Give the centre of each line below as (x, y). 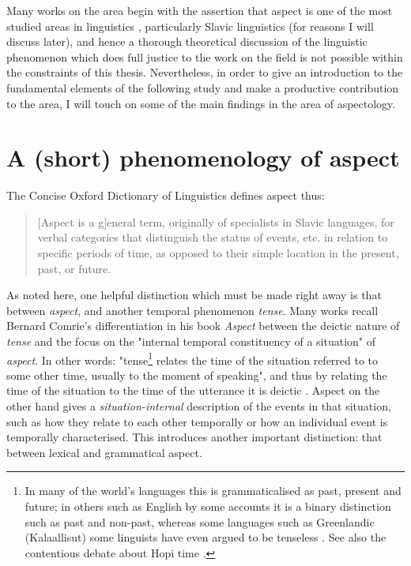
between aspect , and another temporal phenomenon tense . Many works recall (192, 310)
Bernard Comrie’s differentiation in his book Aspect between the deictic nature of (203, 326)
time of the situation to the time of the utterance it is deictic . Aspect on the (193, 390)
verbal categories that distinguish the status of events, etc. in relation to (213, 237)
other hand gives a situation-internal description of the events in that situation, (199, 406)
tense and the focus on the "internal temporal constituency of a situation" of (191, 341)
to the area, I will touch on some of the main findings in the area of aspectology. (201, 103)
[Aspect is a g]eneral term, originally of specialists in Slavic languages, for (216, 221)
